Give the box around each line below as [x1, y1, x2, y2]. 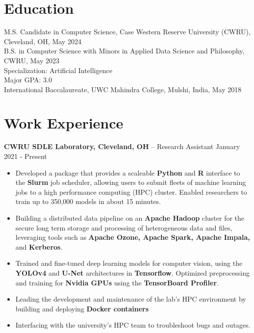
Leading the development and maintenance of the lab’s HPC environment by [15, 294, 246, 304]
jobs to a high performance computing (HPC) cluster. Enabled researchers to [15, 186, 247, 197]
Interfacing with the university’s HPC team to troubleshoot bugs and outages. [15, 320, 251, 330]
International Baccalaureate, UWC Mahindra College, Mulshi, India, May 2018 [4, 84, 242, 94]
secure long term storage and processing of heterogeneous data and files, [15, 222, 232, 232]
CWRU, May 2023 [4, 55, 59, 65]
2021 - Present [4, 151, 47, 161]
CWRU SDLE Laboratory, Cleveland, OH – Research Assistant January [4, 141, 240, 152]
